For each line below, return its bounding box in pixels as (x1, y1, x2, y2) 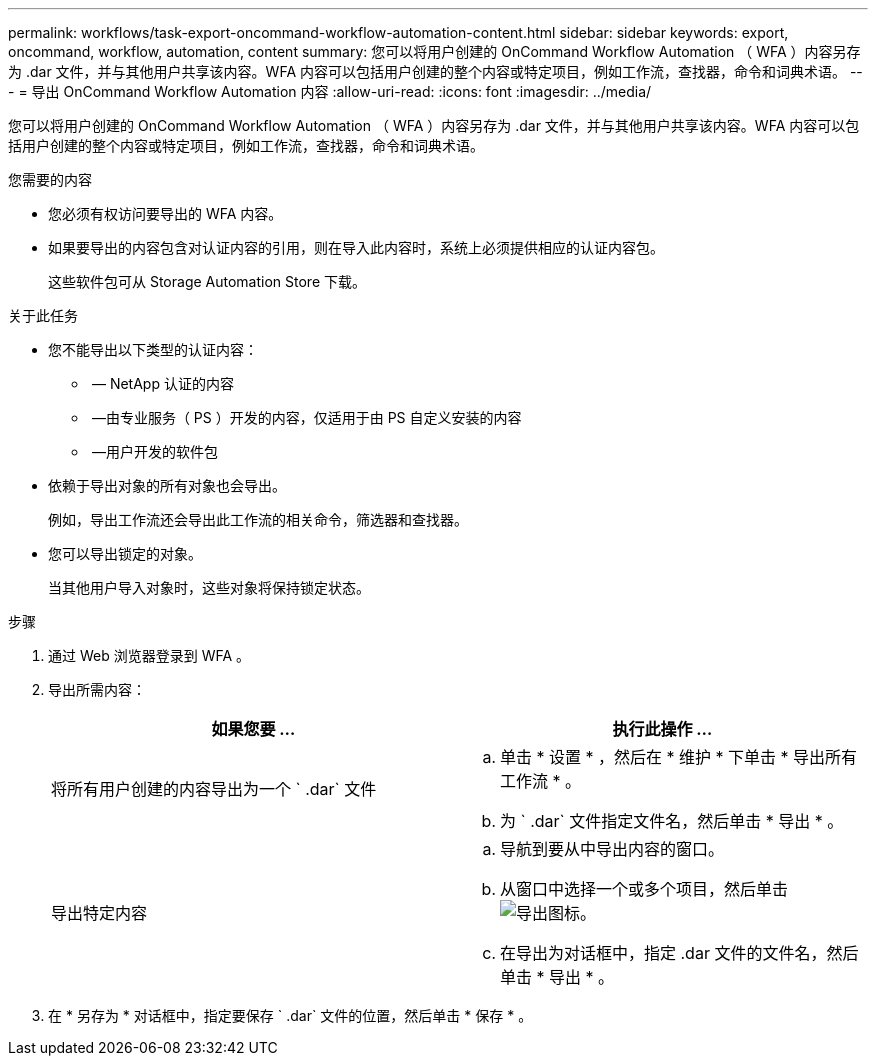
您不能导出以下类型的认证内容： (48, 341, 258, 358)
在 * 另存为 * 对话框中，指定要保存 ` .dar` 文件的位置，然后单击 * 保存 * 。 (48, 1007, 533, 1024)
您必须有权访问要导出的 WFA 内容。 (48, 205, 283, 222)
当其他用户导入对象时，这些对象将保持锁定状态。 (48, 579, 370, 596)
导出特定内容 (51, 903, 148, 923)
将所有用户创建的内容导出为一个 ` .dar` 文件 (51, 779, 377, 799)
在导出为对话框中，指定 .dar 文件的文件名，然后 (500, 943, 859, 963)
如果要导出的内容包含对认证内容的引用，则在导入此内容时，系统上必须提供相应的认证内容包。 (48, 239, 664, 256)
